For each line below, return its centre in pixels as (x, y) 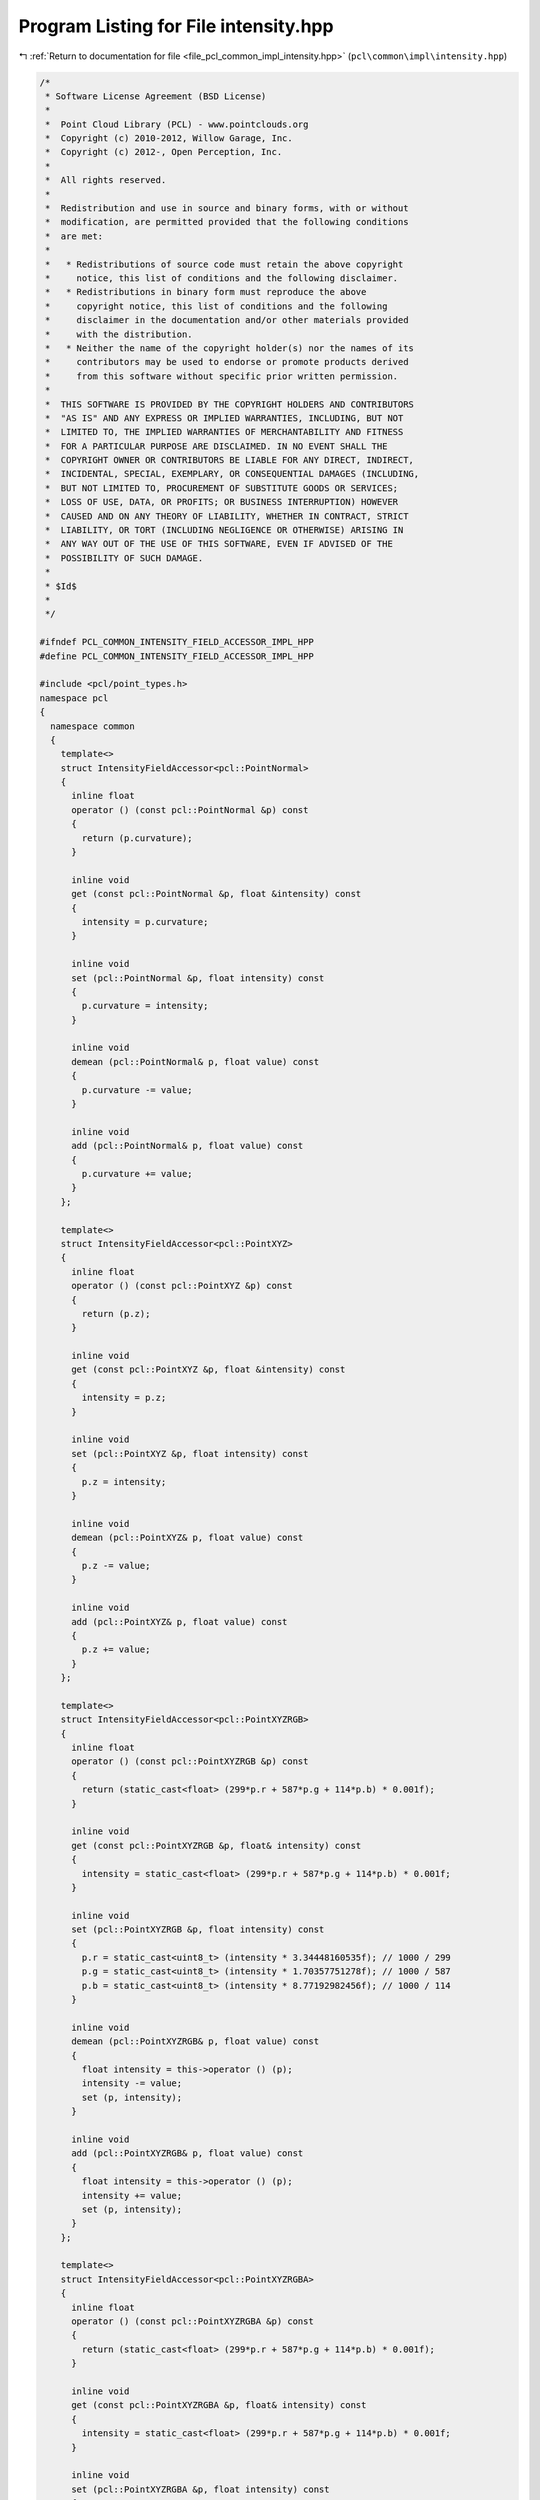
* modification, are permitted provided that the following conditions (227, 222)
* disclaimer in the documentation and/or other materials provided (227, 320)
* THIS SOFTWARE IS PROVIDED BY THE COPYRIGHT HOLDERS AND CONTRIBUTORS (230, 404)
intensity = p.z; (124, 1398)
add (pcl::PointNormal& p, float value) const (187, 1146)
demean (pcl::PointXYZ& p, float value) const (187, 1538)
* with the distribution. (119, 334)
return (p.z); (116, 1313)
